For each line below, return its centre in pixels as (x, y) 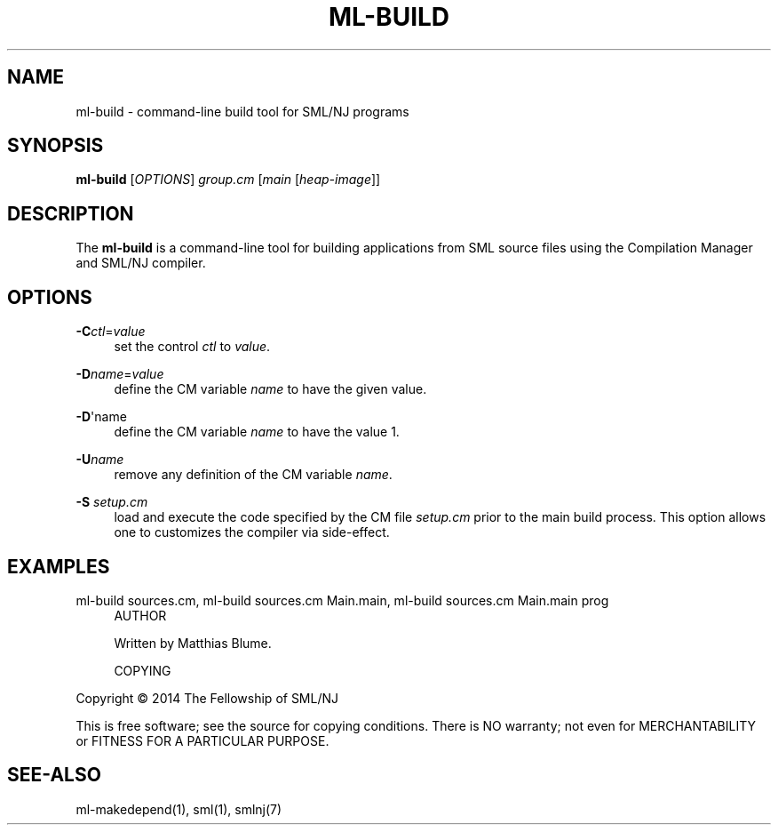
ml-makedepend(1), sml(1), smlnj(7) (179, 809)
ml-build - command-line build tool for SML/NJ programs (242, 111)
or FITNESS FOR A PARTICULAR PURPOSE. (202, 740)
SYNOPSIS (56, 146)
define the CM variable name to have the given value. (270, 389)
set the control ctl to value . (192, 347)
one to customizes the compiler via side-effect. (252, 532)
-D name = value (120, 374)
